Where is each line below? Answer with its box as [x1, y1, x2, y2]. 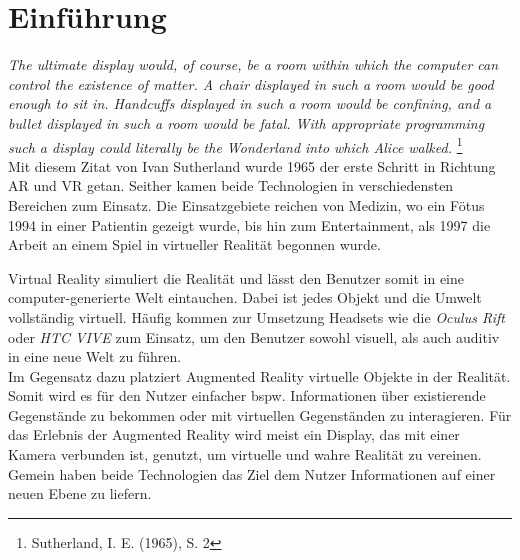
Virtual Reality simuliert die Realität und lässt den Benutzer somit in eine [8, 267, 464, 288]
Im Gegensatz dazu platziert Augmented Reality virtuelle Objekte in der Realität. [8, 365, 511, 386]
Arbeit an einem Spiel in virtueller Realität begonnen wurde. [8, 234, 381, 255]
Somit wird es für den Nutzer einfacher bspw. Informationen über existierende [8, 385, 486, 406]
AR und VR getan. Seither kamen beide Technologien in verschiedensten [8, 175, 454, 196]
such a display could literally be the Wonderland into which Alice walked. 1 [8, 133, 463, 157]
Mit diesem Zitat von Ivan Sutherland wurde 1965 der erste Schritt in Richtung [8, 155, 496, 176]
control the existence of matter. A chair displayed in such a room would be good [8, 73, 494, 94]
